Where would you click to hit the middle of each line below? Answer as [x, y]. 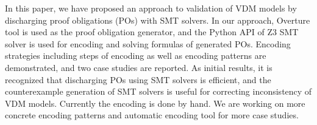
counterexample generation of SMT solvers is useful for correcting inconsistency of [158, 91]
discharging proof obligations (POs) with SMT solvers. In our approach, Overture [158, 20]
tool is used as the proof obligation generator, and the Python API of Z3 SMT [152, 32]
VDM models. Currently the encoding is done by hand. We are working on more [155, 103]
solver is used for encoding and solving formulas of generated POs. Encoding [148, 43]
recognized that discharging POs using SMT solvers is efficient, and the [138, 79]
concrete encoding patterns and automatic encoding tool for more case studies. [152, 115]
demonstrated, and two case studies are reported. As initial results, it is [139, 67]
